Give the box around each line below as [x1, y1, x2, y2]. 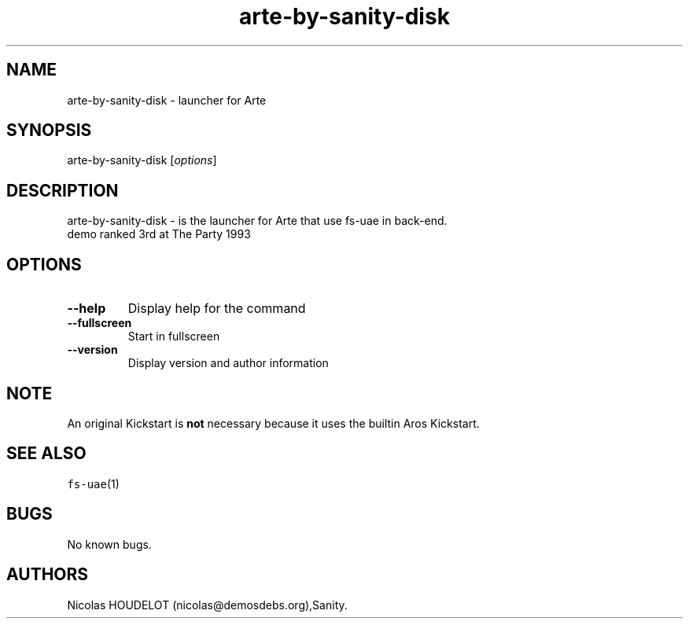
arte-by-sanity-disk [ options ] [67, 153, 217, 167]
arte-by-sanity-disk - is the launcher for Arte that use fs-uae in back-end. [67, 214, 448, 228]
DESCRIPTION [6, 180, 119, 200]
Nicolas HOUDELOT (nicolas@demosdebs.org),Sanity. [67, 597, 348, 612]
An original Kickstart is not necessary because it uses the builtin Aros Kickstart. [67, 416, 480, 430]
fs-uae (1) [67, 476, 120, 491]
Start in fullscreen [127, 329, 220, 344]
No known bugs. [67, 537, 152, 551]
